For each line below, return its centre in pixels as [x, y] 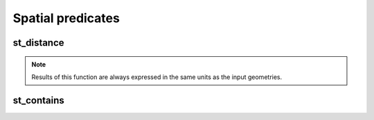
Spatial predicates [66, 18]
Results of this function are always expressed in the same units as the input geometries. [157, 77]
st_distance [39, 43]
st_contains [39, 100]
